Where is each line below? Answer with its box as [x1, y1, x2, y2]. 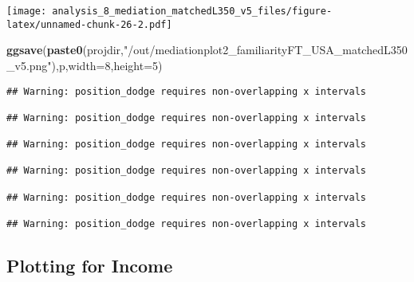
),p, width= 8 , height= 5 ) [51, 57, 163, 73]
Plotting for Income [6, 253, 173, 278]
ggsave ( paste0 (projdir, [6, 41, 124, 58]
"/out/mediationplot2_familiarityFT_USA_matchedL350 [124, 41, 408, 58]
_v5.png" [6, 57, 52, 73]
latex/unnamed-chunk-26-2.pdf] [6, 18, 172, 30]
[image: [6, 6, 47, 17]
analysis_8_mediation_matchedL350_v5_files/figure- [52, 6, 333, 17]
